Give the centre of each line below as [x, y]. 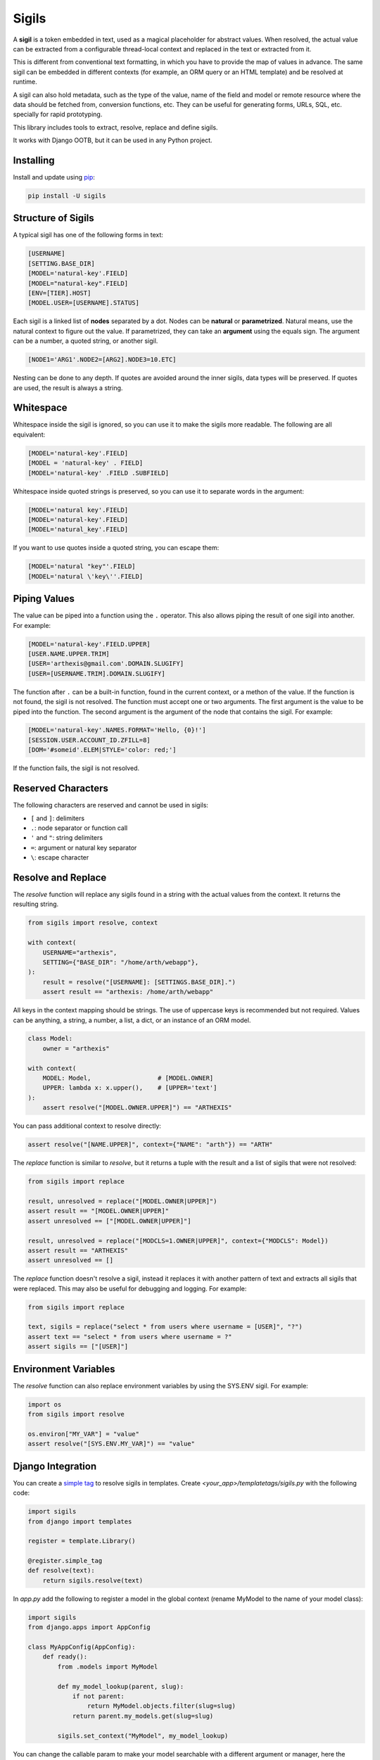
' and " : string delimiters [67, 838]
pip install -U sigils [67, 196]
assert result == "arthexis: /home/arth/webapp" [128, 992]
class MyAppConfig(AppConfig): [82, 1647]
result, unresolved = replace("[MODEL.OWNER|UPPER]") [122, 1201]
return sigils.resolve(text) [93, 1580]
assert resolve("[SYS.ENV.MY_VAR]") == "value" [111, 1444]
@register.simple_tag [65, 1561]
